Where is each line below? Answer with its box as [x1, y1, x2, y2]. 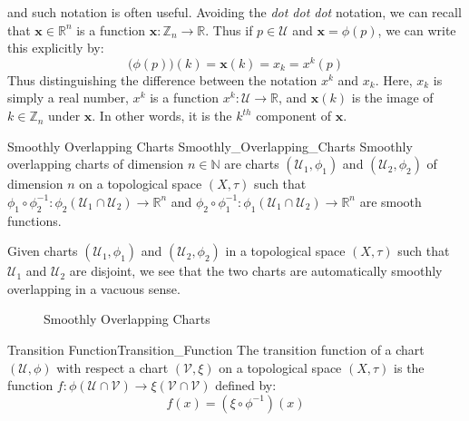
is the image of [351, 88, 434, 107]
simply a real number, [7, 88, 129, 107]
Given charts [7, 241, 78, 260]
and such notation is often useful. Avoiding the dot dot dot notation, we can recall [7, 3, 462, 21]
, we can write [377, 20, 456, 39]
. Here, [375, 70, 413, 89]
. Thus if [205, 20, 253, 39]
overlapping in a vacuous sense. [7, 279, 181, 298]
